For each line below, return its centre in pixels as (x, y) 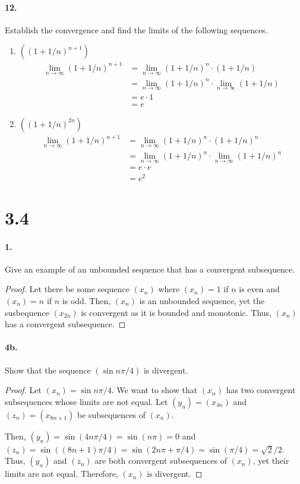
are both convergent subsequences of (161, 461)
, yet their (271, 461)
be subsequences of (111, 414)
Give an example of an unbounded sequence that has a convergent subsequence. (150, 269)
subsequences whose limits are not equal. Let (86, 401)
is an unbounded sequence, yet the (202, 300)
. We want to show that (154, 390)
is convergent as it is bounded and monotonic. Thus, (176, 312)
